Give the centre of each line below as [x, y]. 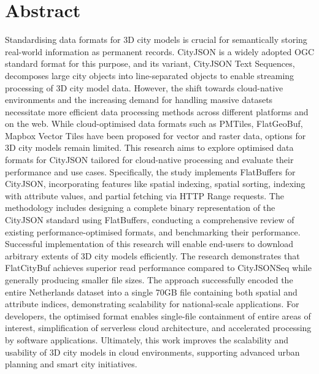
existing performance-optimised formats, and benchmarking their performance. [153, 231]
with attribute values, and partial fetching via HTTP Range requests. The [144, 195]
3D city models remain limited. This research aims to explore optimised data [149, 147]
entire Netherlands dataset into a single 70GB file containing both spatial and [151, 292]
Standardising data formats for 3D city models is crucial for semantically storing [156, 40]
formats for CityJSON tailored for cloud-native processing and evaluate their [149, 160]
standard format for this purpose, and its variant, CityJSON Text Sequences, [150, 63]
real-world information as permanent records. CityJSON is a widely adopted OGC [159, 51]
